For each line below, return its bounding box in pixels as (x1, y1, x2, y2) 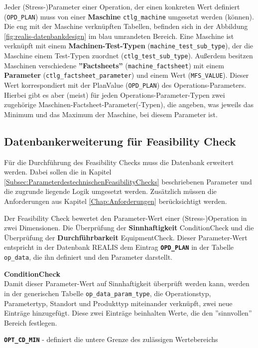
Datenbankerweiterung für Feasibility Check (4, 133, 236, 149)
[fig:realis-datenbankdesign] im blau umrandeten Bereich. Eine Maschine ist (4, 30, 234, 41)
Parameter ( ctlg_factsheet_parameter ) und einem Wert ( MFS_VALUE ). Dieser (4, 70, 249, 80)
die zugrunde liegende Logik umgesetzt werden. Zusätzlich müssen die (4, 186, 217, 196)
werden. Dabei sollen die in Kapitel (4, 167, 112, 177)
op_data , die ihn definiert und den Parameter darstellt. (4, 252, 172, 262)
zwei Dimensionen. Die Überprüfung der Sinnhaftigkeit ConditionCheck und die (4, 222, 254, 233)
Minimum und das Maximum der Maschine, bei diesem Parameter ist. (4, 109, 218, 119)
